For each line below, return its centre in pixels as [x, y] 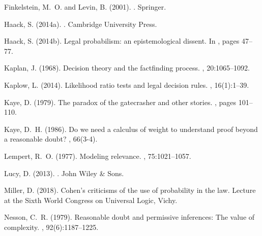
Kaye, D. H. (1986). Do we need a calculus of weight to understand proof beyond [131, 129]
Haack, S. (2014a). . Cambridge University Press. [81, 24]
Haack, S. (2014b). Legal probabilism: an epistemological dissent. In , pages [122, 41]
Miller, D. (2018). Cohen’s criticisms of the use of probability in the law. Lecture [130, 190]
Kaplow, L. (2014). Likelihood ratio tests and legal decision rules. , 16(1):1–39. [127, 85]
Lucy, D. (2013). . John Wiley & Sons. [64, 173]
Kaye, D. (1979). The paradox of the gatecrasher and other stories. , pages [120, 102]
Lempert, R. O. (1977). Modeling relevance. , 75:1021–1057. [98, 156]
